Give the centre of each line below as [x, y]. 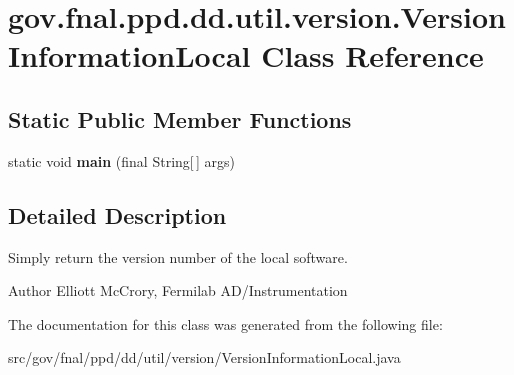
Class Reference [372, 55]
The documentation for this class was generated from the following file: [225, 323]
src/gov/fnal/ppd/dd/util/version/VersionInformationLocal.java [204, 357]
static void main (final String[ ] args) [122, 160]
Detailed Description [117, 214]
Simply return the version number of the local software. [178, 256]
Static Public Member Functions [180, 118]
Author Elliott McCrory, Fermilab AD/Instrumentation [178, 290]
